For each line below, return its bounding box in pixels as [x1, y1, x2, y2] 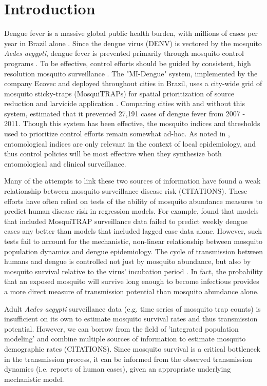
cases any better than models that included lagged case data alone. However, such [4, 226, 262, 236]
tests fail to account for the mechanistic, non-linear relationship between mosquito [4, 236, 262, 246]
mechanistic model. [4, 373, 64, 384]
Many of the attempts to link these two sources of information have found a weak [4, 175, 261, 186]
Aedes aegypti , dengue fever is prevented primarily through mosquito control [4, 48, 244, 58]
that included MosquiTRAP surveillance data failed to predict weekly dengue [4, 215, 247, 226]
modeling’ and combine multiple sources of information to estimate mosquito [4, 333, 246, 344]
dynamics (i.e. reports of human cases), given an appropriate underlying [4, 363, 231, 374]
